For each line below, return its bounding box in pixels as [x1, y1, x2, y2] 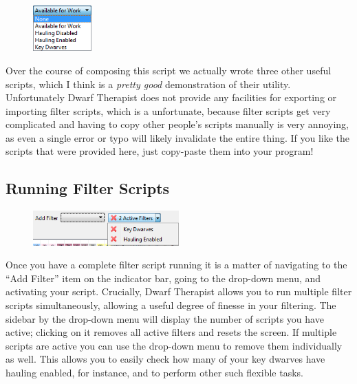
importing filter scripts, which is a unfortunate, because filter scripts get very [6, 103, 331, 118]
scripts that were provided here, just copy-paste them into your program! [6, 144, 314, 158]
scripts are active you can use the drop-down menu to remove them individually [6, 338, 343, 352]
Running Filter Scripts [6, 178, 170, 199]
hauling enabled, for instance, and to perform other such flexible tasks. [6, 365, 303, 379]
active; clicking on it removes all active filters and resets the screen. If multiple [6, 325, 337, 339]
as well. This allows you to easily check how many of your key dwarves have [6, 352, 325, 366]
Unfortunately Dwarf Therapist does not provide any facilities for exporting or [6, 90, 337, 105]
